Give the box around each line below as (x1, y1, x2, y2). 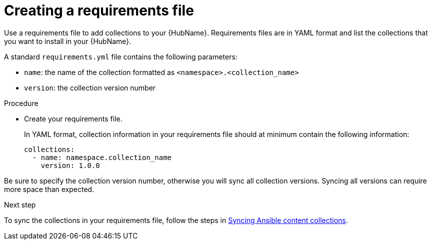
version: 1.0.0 (40, 161, 100, 169)
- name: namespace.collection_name (32, 153, 172, 161)
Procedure (4, 98, 38, 107)
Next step (4, 200, 36, 209)
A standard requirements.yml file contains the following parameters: (4, 52, 237, 61)
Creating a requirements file (4, 2, 194, 19)
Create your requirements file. (24, 114, 122, 123)
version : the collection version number (24, 83, 156, 92)
